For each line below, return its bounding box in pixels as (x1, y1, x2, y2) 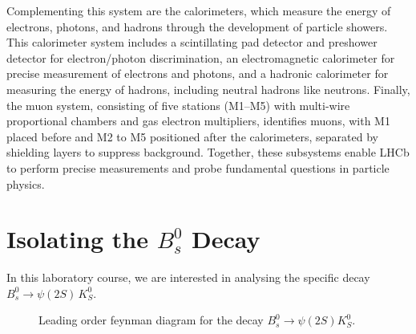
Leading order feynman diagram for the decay (38, 312, 264, 328)
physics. (6, 175, 45, 192)
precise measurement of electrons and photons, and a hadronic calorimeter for (6, 65, 389, 82)
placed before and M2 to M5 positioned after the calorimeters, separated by (6, 128, 378, 145)
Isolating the (6, 222, 148, 255)
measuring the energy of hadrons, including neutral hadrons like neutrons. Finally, (6, 80, 410, 97)
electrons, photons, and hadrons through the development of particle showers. (6, 18, 388, 35)
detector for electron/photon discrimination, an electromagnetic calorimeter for (6, 49, 395, 66)
